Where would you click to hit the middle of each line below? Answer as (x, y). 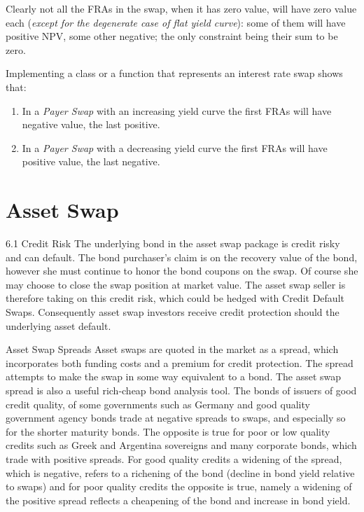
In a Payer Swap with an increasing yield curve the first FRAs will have (177, 110)
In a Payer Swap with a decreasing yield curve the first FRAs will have (175, 147)
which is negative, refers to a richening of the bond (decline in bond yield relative (180, 472)
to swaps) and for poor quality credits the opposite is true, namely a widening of (179, 486)
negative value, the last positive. (91, 124)
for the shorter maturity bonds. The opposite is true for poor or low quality (168, 431)
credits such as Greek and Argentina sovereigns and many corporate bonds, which (181, 445)
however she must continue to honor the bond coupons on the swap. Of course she (182, 271)
